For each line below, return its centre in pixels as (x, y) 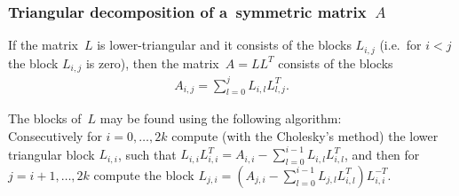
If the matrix (43, 45)
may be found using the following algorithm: (221, 118)
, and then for (382, 154)
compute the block (144, 174)
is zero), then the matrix (152, 63)
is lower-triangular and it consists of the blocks (224, 45)
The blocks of (45, 118)
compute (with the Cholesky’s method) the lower (305, 136)
